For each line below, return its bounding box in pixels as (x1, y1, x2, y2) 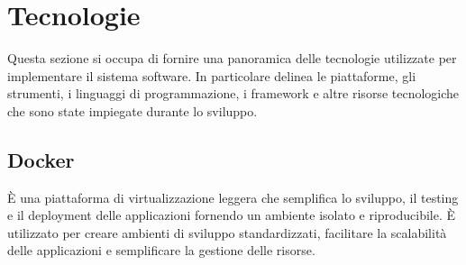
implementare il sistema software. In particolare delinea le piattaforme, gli (7, 66, 416, 85)
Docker (7, 145, 75, 173)
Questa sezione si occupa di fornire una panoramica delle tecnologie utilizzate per (7, 49, 457, 68)
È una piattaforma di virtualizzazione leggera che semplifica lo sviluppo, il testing (7, 187, 459, 206)
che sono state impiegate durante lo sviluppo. (7, 101, 258, 120)
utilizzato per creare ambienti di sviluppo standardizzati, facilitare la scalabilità (7, 223, 447, 242)
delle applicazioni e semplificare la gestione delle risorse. (7, 241, 315, 260)
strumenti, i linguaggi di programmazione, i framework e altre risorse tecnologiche (7, 84, 460, 103)
